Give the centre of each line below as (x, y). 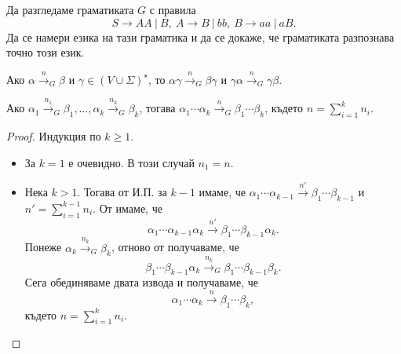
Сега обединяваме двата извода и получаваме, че (141, 282)
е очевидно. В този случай (131, 162)
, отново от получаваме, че (175, 247)
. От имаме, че (128, 208)
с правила (173, 9)
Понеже (43, 247)
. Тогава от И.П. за (122, 192)
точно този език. (46, 52)
